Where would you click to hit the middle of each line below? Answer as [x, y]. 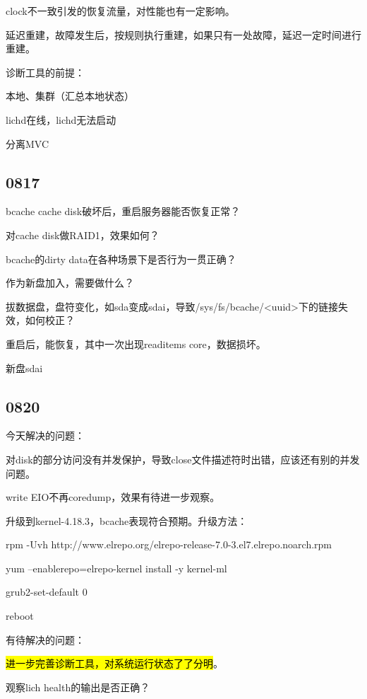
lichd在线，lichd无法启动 [61, 119]
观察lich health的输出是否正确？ [78, 687]
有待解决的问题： [45, 639]
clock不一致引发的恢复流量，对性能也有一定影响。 [120, 11]
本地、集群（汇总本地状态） [70, 96]
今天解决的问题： [45, 435]
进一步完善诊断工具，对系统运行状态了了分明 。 [114, 663]
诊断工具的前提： [45, 72]
